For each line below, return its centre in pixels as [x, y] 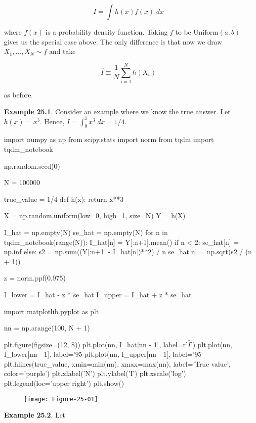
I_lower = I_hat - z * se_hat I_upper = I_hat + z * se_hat [98, 294]
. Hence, [52, 121]
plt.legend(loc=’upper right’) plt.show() [64, 383]
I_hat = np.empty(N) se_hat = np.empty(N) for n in [86, 232]
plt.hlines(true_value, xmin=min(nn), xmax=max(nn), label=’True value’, [117, 363]
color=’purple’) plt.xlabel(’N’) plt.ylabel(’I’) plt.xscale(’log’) [95, 373]
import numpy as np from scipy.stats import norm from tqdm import [109, 139]
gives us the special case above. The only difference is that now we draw [113, 41]
